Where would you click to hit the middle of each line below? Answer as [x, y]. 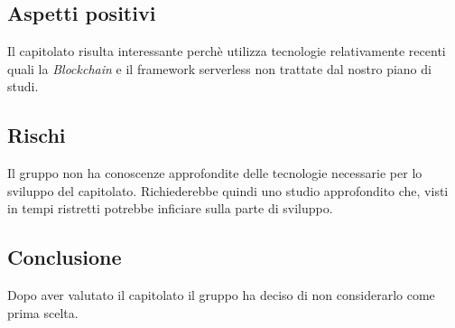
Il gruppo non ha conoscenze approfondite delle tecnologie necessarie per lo [215, 173]
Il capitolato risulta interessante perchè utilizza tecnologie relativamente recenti [227, 51]
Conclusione [65, 257]
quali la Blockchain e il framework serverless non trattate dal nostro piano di [219, 68]
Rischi [37, 135]
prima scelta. [43, 312]
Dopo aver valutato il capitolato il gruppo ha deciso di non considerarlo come [221, 295]
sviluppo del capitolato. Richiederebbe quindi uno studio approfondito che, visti [228, 190]
